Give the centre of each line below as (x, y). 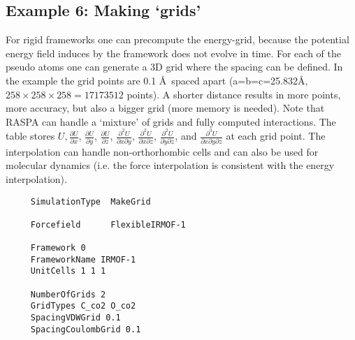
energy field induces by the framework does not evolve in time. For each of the (173, 53)
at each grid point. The (276, 136)
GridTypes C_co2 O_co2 (83, 306)
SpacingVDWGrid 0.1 (75, 318)
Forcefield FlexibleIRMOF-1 (108, 224)
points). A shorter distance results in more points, (234, 94)
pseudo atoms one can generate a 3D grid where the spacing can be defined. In (174, 67)
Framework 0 (58, 248)
